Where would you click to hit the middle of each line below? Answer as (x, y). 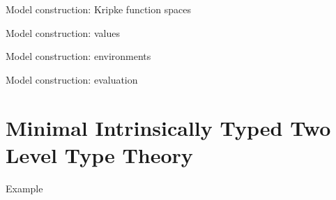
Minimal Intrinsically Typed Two (168, 127)
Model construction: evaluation (72, 79)
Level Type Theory (99, 154)
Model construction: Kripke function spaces (98, 9)
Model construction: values (63, 32)
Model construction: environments (78, 56)
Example (24, 188)
